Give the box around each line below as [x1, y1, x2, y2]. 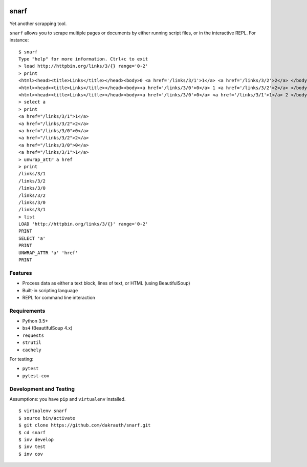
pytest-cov [22, 373, 50, 379]
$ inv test [18, 444, 46, 450]
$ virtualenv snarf [18, 408, 68, 414]
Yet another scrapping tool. [9, 21, 67, 27]
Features [9, 269, 32, 276]
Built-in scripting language [22, 287, 78, 293]
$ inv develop [18, 436, 54, 442]
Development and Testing [9, 385, 75, 392]
